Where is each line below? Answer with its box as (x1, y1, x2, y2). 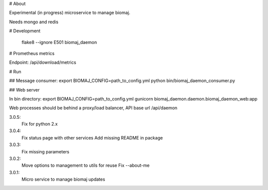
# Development (9, 28, 41, 34)
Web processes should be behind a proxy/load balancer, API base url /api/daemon (9, 105, 178, 111)
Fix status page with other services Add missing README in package (21, 135, 163, 141)
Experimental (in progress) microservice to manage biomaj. (9, 10, 131, 16)
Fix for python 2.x (21, 121, 58, 127)
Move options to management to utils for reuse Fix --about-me (21, 162, 150, 168)
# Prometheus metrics (9, 50, 55, 56)
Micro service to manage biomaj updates (21, 176, 105, 183)
